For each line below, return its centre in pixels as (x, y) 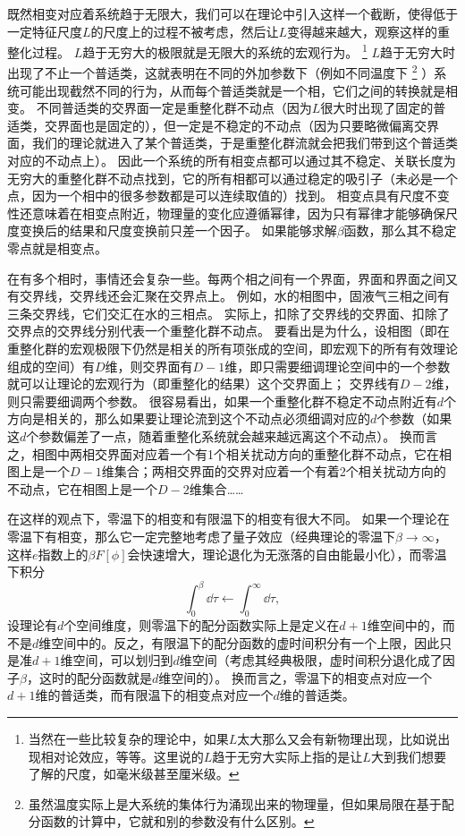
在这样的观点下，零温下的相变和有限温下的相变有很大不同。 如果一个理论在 (228, 519)
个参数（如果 (414, 418)
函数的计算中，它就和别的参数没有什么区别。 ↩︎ (178, 821)
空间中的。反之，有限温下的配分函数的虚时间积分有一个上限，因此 (245, 642)
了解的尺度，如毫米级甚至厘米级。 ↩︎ (134, 774)
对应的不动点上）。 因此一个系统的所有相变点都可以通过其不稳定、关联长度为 (232, 161)
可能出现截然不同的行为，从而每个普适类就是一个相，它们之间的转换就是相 (238, 90)
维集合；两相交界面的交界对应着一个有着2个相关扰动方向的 (274, 471)
